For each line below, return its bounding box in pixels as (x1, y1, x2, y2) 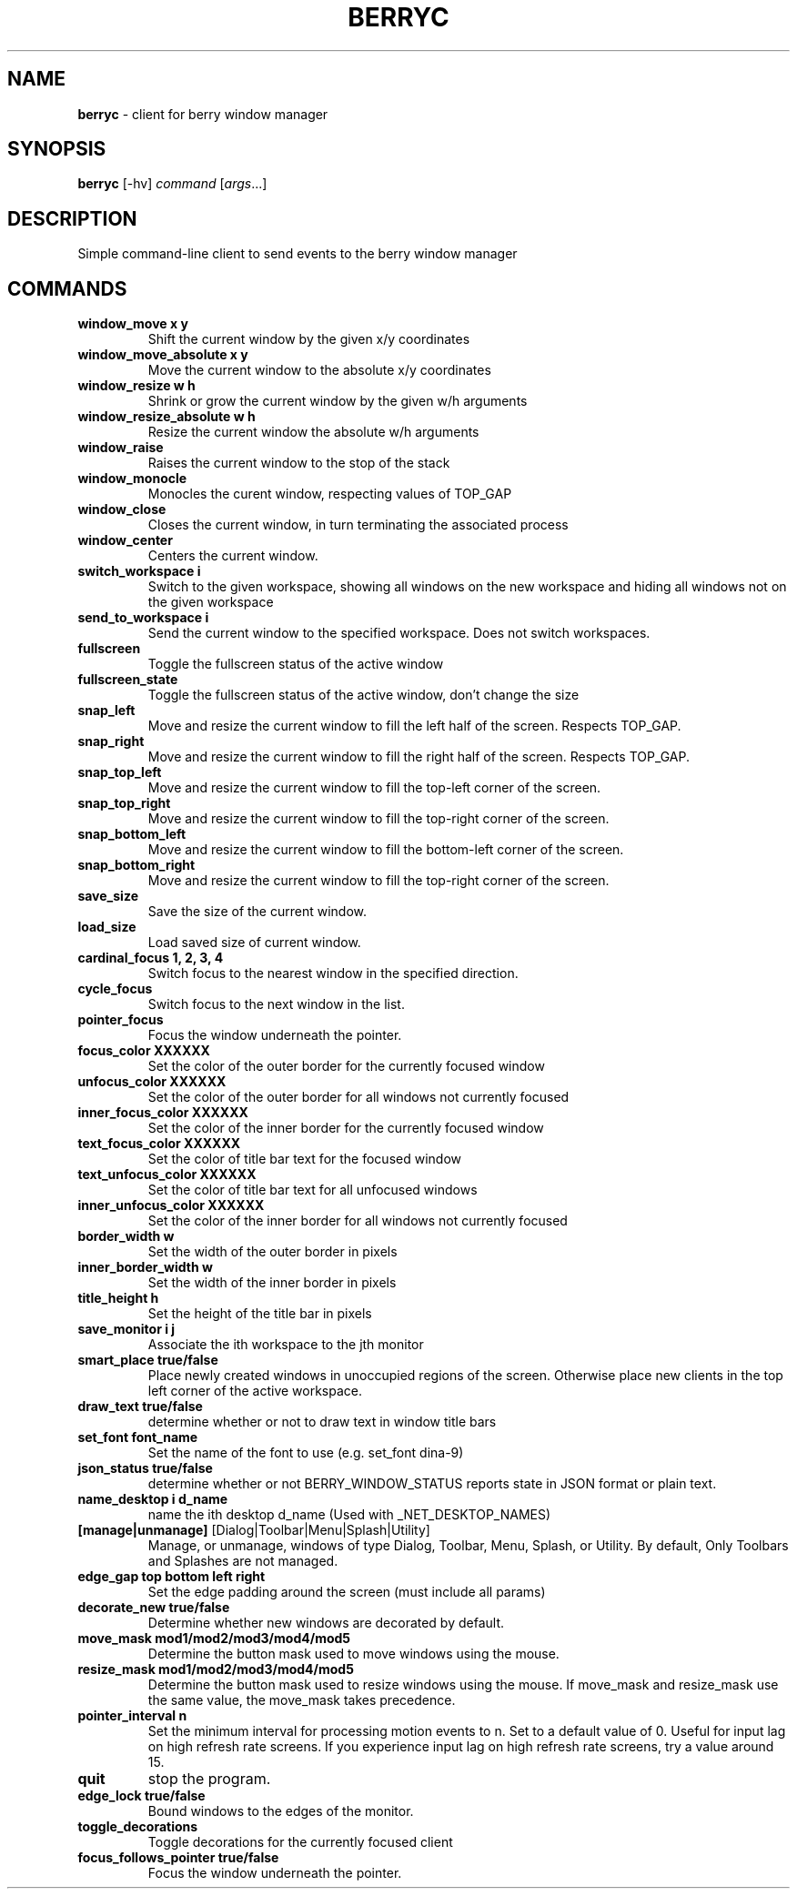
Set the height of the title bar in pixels (147, 1306, 372, 1322)
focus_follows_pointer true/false (77, 1850, 279, 1866)
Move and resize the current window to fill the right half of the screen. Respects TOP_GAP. (147, 749, 691, 765)
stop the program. (147, 1770, 271, 1789)
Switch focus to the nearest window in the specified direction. (147, 965, 519, 982)
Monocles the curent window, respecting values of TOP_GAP (147, 486, 512, 502)
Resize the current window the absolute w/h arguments (147, 424, 479, 440)
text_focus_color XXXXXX (77, 1135, 241, 1152)
